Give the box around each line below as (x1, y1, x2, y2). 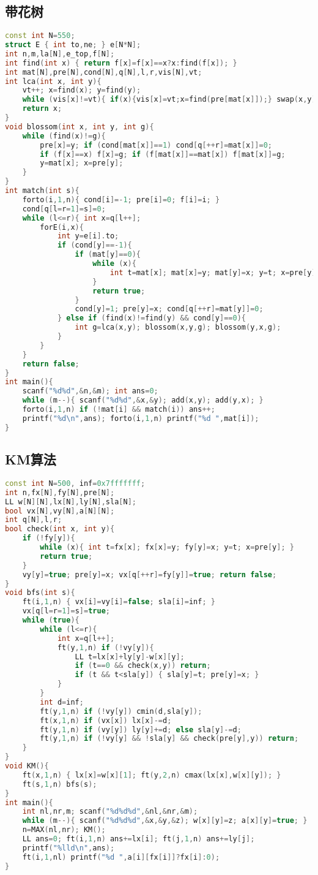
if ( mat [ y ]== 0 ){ (75, 250, 141, 259)
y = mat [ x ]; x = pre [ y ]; (40, 159, 124, 168)
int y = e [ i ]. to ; (57, 232, 119, 241)
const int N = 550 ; (5, 31, 75, 40)
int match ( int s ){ (5, 186, 79, 195)
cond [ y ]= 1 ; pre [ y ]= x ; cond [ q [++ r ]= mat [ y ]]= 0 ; (75, 305, 264, 314)
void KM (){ (5, 762, 49, 771)
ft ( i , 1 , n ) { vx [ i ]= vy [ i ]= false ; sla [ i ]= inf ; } (22, 597, 215, 607)
